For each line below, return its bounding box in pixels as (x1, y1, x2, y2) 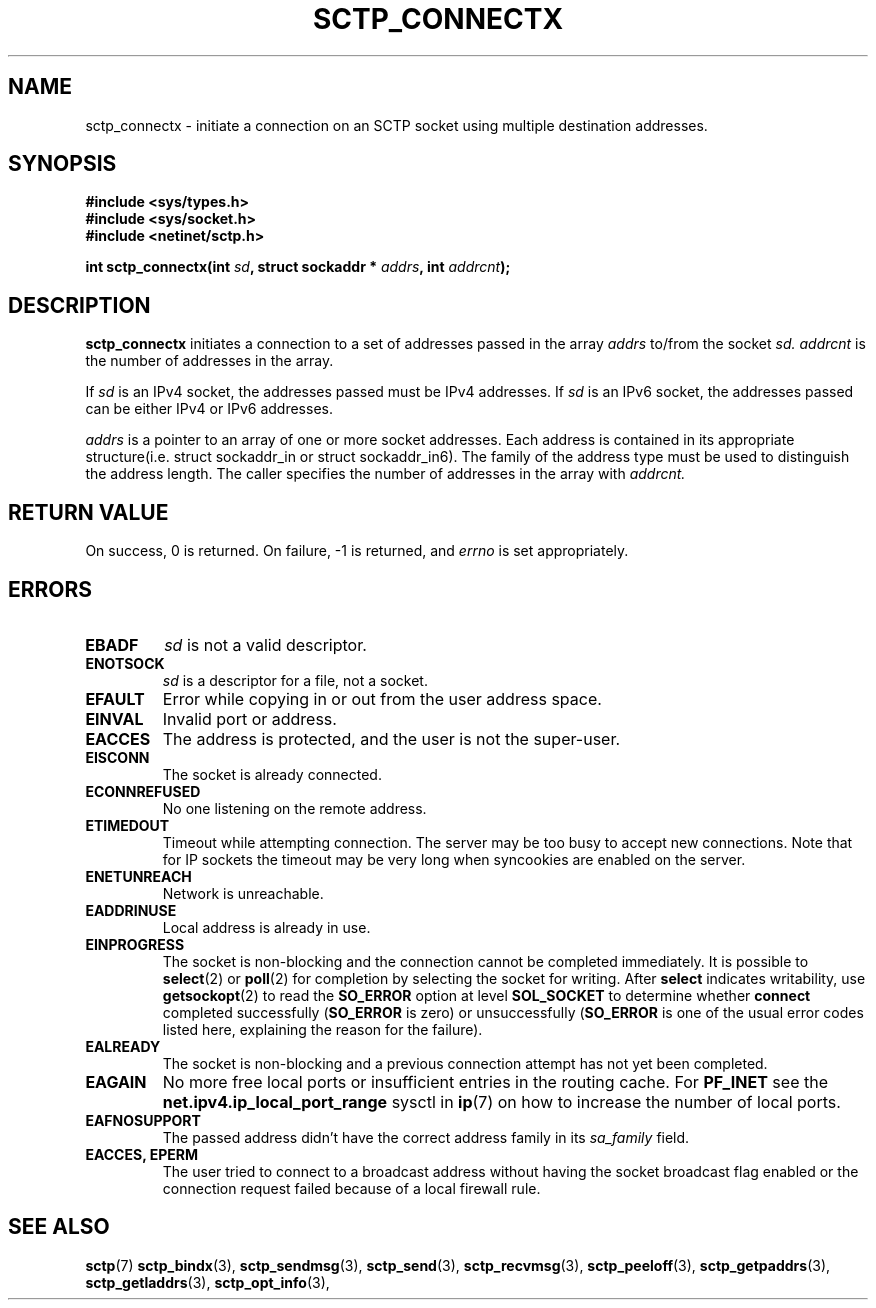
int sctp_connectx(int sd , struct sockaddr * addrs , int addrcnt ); (85, 258, 511, 276)
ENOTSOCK (85, 654, 165, 672)
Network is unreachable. (162, 884, 324, 902)
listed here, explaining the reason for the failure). (162, 1020, 483, 1038)
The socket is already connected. (162, 765, 382, 783)
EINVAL (85, 708, 144, 729)
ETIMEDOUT (85, 816, 170, 834)
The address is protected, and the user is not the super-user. (162, 728, 621, 749)
